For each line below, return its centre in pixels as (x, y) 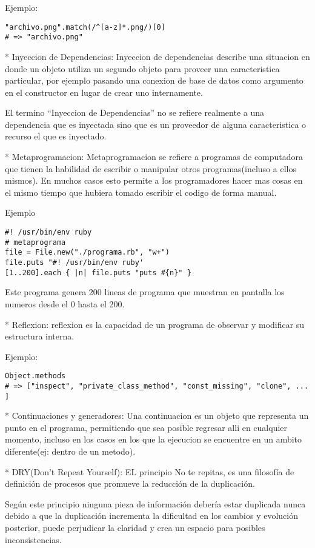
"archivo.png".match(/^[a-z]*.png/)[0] (85, 27)
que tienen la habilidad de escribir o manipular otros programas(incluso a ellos (151, 168)
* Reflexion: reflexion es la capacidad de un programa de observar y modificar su (155, 324)
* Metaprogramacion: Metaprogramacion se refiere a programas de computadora (154, 157)
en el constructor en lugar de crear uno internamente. (104, 92)
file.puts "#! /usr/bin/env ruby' (75, 262)
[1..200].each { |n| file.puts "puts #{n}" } (98, 272)
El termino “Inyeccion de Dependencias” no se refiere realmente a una (135, 112)
